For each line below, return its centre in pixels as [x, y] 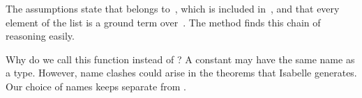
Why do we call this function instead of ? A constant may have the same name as [180, 59]
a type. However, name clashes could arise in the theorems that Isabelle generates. [181, 73]
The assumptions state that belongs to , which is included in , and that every [173, 8]
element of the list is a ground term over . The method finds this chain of [163, 22]
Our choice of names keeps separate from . [96, 86]
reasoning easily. [40, 36]
